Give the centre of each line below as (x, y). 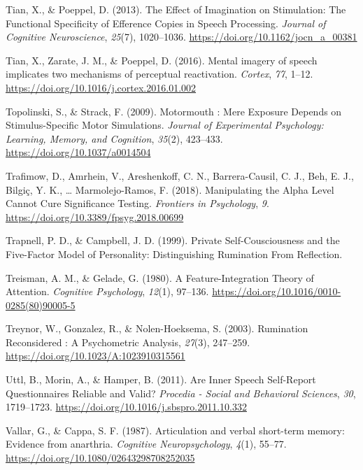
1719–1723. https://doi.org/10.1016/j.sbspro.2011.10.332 (126, 407)
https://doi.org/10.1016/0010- (277, 291)
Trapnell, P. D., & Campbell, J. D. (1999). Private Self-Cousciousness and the (173, 240)
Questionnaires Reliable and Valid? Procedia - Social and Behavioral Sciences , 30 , (181, 393)
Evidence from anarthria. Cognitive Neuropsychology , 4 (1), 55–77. (146, 444)
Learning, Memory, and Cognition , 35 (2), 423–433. (114, 138)
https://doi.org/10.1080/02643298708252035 (100, 458)
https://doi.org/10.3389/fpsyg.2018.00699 (95, 216)
